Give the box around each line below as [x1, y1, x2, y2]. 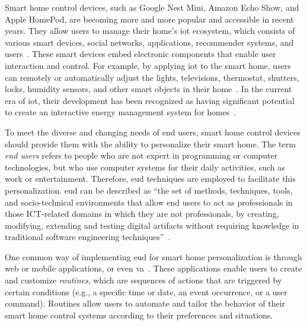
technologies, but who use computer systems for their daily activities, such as [5, 160, 285, 173]
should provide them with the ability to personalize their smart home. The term [5, 137, 296, 150]
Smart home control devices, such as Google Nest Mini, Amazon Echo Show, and [5, 1, 299, 13]
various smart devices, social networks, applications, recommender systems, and [5, 36, 294, 48]
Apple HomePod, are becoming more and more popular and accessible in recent [5, 12, 294, 25]
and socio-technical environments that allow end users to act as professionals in [5, 195, 293, 208]
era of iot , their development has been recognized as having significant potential [5, 94, 295, 106]
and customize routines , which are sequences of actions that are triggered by [5, 274, 282, 286]
